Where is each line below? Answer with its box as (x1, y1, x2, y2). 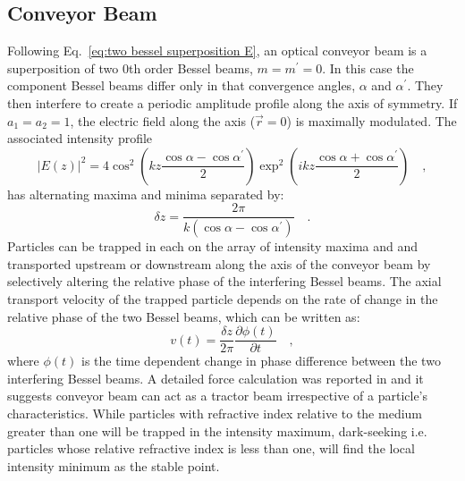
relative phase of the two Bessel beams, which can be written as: (7, 307, 360, 325)
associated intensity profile (7, 129, 153, 148)
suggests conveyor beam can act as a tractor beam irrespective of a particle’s (7, 386, 428, 405)
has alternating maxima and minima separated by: (7, 184, 284, 203)
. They (407, 76, 444, 95)
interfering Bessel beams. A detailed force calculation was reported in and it (7, 368, 424, 387)
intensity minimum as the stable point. (7, 456, 220, 475)
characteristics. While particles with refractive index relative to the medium (7, 404, 423, 423)
